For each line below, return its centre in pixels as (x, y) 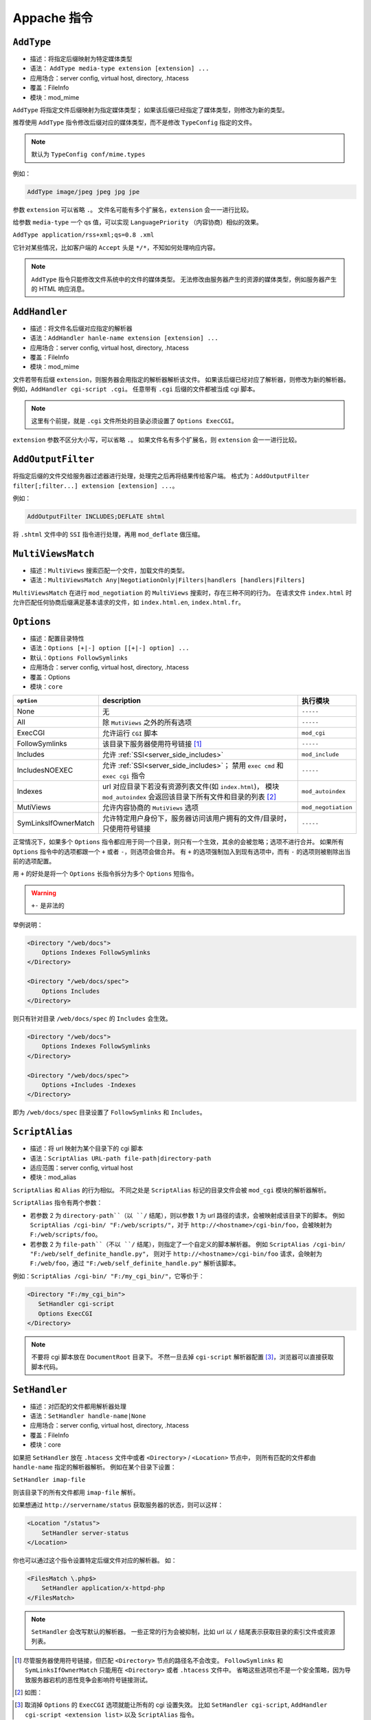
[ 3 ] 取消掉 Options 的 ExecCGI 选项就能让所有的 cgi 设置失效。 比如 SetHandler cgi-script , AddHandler (171, 1705)
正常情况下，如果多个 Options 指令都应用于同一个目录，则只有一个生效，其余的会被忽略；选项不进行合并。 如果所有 (178, 842)
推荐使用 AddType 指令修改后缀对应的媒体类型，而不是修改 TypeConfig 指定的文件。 (134, 122)
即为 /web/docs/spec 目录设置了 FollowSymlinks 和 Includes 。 (109, 1112)
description (121, 700)
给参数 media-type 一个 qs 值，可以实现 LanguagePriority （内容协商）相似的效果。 (137, 222)
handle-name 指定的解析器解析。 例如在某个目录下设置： (94, 1467)
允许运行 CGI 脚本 (130, 733)
